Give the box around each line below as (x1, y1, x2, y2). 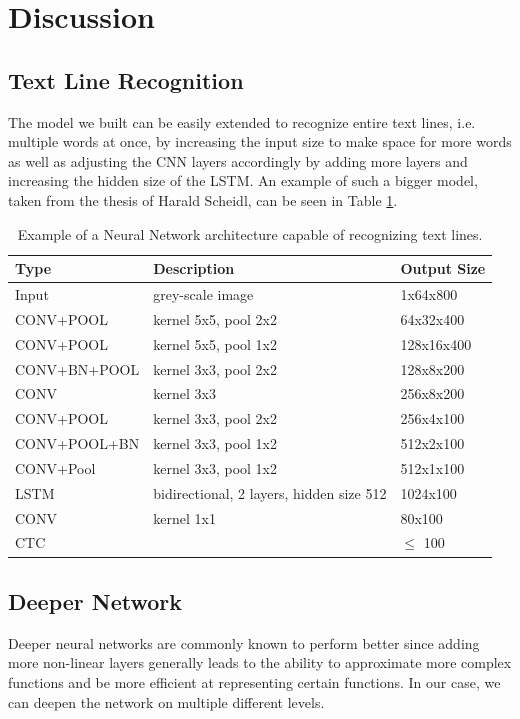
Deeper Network (8, 585, 183, 616)
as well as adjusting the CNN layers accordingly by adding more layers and (8, 150, 468, 171)
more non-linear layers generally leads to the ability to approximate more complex (8, 652, 512, 673)
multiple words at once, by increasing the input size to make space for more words (8, 131, 512, 152)
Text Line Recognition (8, 64, 244, 95)
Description (153, 258, 235, 279)
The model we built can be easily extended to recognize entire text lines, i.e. (8, 111, 476, 132)
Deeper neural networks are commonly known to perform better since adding (8, 632, 480, 653)
